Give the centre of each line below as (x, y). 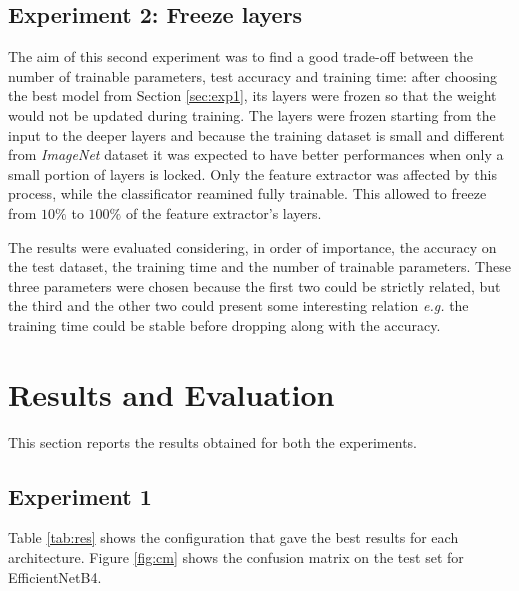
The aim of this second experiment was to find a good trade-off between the (240, 56)
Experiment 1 (80, 495)
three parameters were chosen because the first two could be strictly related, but (254, 285)
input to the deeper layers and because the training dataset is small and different (256, 134)
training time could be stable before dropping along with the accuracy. (224, 324)
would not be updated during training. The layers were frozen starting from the (252, 114)
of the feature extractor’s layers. (223, 212)
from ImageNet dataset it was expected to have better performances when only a (256, 154)
